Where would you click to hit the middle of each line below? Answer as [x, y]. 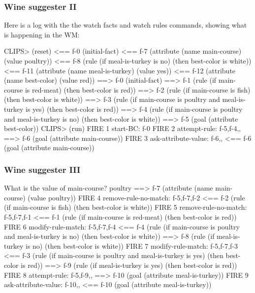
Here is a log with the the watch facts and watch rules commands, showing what [126, 25]
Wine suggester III [42, 169]
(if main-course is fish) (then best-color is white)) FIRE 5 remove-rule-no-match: [126, 207]
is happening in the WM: [42, 34]
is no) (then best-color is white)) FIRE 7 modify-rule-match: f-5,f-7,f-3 [131, 245]
